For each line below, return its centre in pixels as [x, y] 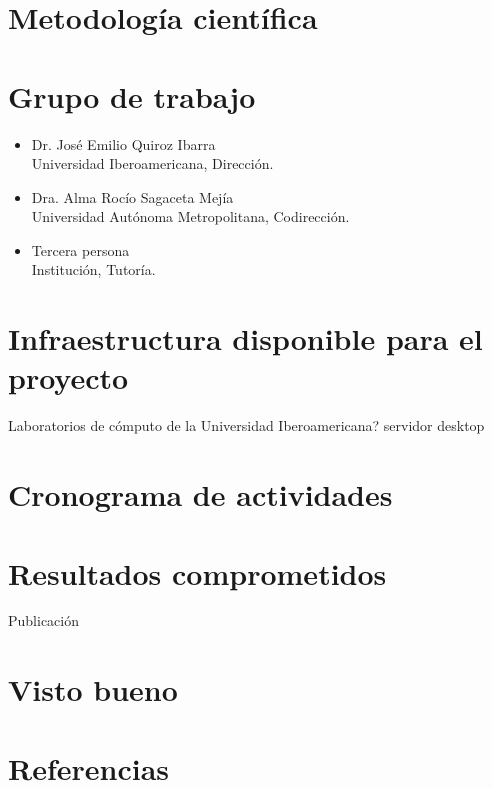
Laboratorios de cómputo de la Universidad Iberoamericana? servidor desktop [246, 425]
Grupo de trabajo [132, 95]
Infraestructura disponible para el [245, 338]
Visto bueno [93, 689]
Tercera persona [80, 249]
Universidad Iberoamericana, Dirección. [152, 163]
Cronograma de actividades [200, 494]
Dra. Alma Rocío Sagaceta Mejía [132, 196]
